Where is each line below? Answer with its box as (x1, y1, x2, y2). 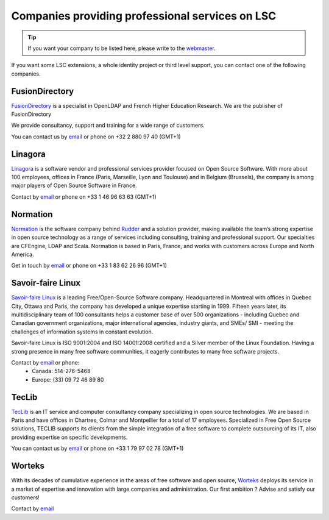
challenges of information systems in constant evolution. (11, 328, 154, 335)
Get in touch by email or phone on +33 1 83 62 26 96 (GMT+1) (11, 262, 168, 269)
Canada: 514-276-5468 (32, 368, 91, 375)
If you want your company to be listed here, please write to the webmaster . (27, 45, 216, 52)
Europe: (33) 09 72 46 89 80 (32, 376, 104, 383)
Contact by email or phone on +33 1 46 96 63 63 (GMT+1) (11, 193, 157, 201)
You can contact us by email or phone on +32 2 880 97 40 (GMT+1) (11, 133, 181, 140)
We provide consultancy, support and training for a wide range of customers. (11, 122, 205, 129)
